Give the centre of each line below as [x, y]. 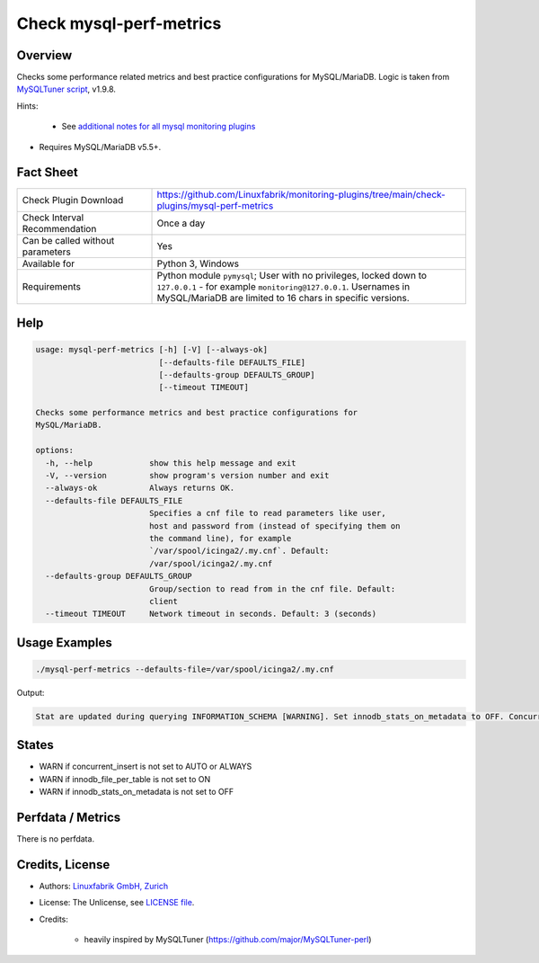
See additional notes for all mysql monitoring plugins [159, 127]
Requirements [51, 286]
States [35, 745]
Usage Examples [64, 642]
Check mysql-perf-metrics [119, 23]
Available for [49, 263]
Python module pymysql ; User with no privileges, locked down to [292, 275]
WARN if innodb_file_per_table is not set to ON [125, 779]
